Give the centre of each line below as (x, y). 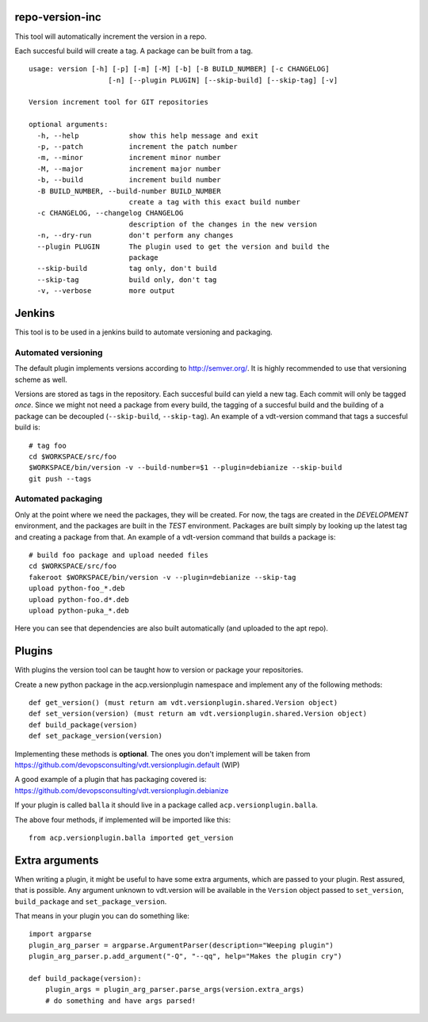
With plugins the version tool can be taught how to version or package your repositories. (159, 670)
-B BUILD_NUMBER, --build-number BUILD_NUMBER (129, 191)
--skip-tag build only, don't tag (127, 280)
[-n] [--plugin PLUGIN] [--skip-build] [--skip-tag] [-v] (223, 80)
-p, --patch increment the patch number (137, 147)
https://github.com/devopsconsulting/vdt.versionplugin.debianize (122, 790)
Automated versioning (59, 353)
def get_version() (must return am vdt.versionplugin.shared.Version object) (183, 703)
